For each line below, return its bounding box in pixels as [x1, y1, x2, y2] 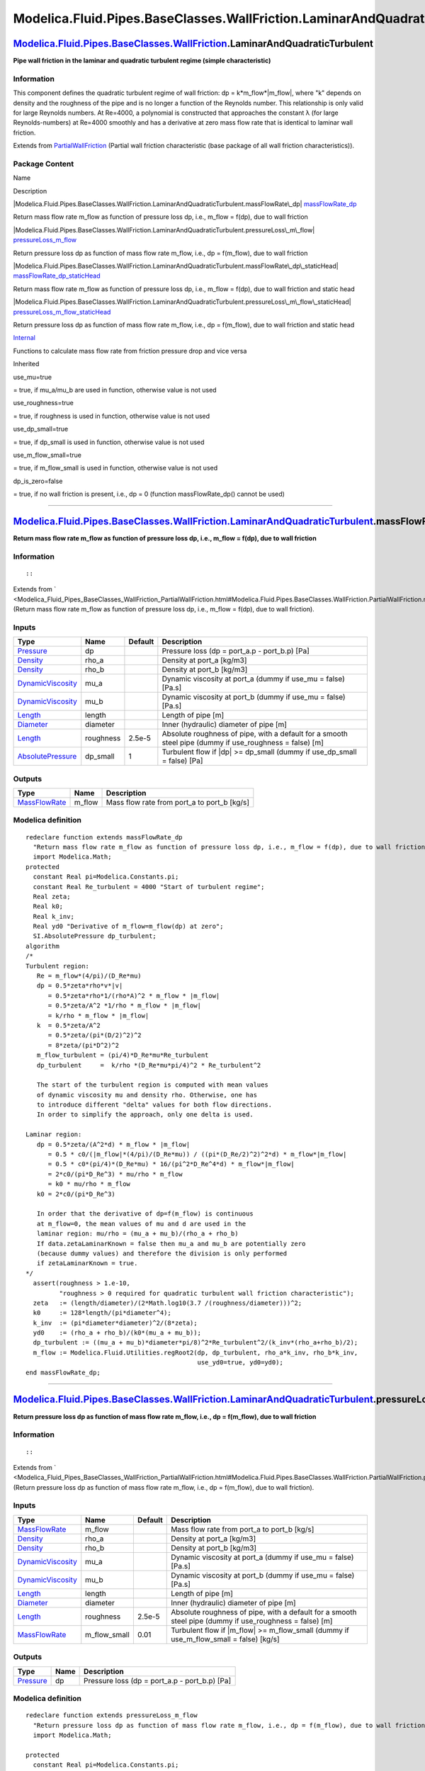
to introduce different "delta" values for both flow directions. [36, 1101, 273, 1109]
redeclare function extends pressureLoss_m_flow [25, 1711, 198, 1719]
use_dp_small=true [13, 425, 69, 434]
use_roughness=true [13, 399, 74, 407]
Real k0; [33, 903, 64, 910]
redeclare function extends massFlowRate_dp [25, 833, 183, 841]
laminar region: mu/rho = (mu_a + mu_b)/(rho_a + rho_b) [36, 1230, 239, 1238]
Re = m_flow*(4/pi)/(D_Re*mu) [36, 972, 142, 980]
